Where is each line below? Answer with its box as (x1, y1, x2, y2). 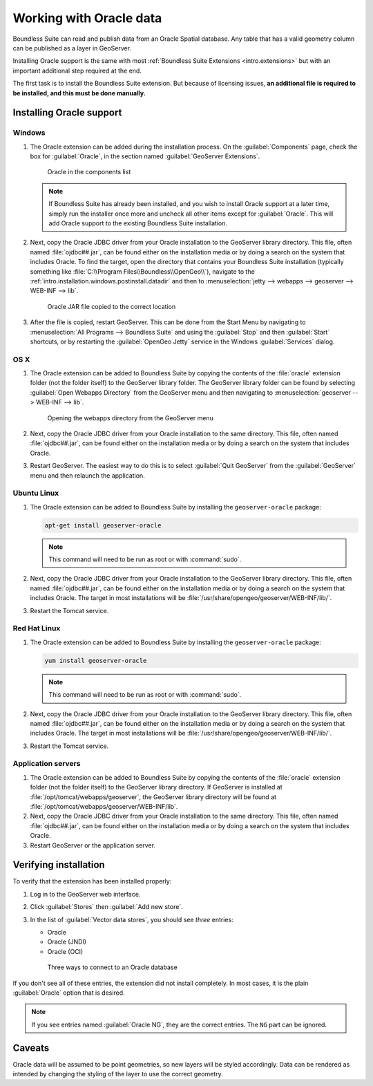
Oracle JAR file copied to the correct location (47, 302, 176, 310)
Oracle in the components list (47, 168, 131, 176)
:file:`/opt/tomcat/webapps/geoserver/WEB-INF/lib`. (30, 803, 178, 810)
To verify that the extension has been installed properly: (12, 877, 172, 886)
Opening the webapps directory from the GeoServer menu (47, 413, 213, 422)
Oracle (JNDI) (47, 937, 86, 946)
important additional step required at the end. (12, 66, 142, 75)
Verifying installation (12, 859, 105, 871)
